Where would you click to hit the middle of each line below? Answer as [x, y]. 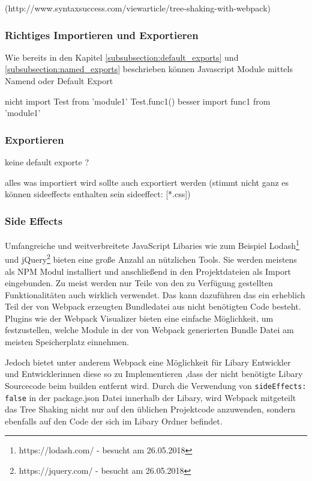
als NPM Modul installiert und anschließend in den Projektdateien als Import [148, 271]
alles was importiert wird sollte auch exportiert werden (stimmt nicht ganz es [147, 182]
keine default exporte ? [47, 162]
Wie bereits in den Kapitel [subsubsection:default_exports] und [122, 57]
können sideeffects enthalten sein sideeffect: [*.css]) [98, 194]
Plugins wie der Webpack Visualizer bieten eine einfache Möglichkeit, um [139, 318]
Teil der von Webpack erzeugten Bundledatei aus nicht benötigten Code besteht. [153, 306]
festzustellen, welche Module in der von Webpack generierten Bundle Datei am [149, 330]
